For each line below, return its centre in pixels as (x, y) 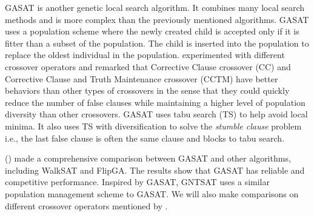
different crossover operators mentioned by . (86, 205)
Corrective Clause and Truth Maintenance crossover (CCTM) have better (142, 78)
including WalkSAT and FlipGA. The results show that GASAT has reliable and (155, 170)
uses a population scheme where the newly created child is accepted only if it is (152, 31)
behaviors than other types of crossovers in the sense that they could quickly (147, 90)
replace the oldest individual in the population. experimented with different (145, 55)
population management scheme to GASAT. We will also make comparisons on (152, 193)
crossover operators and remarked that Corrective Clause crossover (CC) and (148, 66)
